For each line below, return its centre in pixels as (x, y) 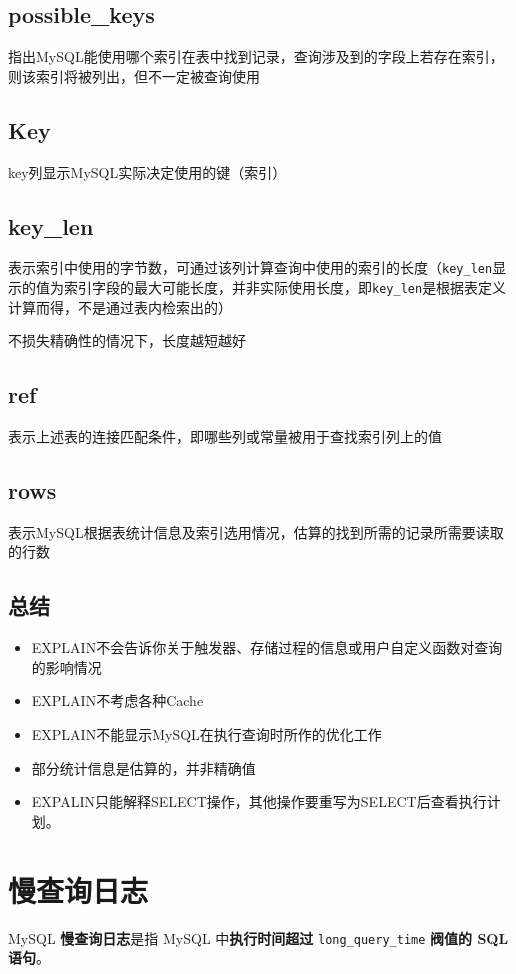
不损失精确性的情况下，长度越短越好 (127, 340)
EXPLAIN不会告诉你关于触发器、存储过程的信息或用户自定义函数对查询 (267, 647)
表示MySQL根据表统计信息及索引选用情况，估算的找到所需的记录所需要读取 (256, 531)
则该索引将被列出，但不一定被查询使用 (134, 75)
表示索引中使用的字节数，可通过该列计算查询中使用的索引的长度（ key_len (250, 267)
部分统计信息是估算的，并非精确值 (143, 767)
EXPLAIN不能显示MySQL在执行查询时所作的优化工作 (206, 734)
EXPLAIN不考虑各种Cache (117, 700)
